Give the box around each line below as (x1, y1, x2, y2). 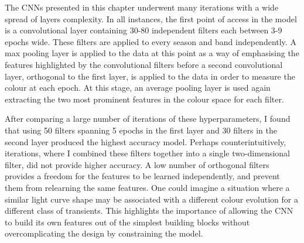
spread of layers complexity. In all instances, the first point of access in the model (5, 12, 297, 25)
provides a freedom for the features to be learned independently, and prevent (5, 170, 280, 182)
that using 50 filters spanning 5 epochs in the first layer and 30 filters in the (5, 124, 277, 136)
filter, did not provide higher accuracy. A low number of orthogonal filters (5, 158, 269, 170)
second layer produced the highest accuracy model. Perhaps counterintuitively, (5, 135, 286, 148)
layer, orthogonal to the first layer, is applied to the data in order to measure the (5, 70, 295, 82)
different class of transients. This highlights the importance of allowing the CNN (5, 204, 293, 217)
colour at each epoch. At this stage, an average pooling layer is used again (5, 81, 271, 94)
